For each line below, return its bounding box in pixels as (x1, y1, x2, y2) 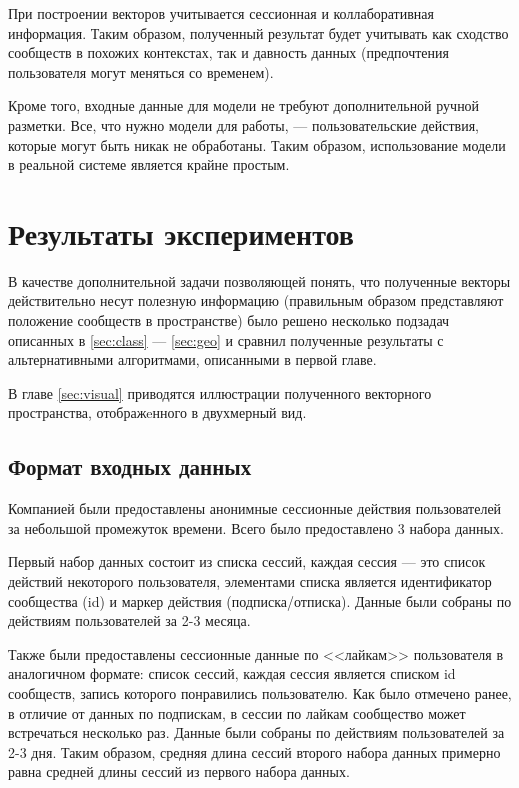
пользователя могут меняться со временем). (8, 61, 274, 82)
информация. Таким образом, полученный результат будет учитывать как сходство (8, 22, 509, 43)
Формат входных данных (8, 451, 252, 482)
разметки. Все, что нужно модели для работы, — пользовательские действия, (8, 114, 479, 135)
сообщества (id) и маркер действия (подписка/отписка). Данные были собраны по (8, 590, 512, 611)
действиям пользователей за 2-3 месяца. (8, 610, 251, 631)
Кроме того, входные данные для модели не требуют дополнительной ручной (8, 95, 480, 116)
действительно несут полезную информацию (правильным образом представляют (8, 290, 504, 311)
